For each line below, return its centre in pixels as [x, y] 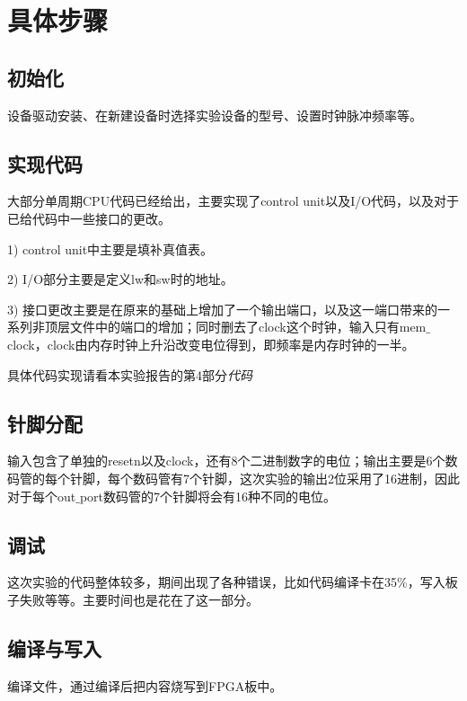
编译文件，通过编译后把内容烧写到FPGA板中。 [145, 685]
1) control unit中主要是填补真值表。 [110, 248]
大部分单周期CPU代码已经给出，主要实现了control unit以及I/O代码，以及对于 [233, 201]
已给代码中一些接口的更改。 [89, 218]
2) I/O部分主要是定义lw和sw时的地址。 [120, 279]
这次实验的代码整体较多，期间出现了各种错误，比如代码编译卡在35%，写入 [226, 582]
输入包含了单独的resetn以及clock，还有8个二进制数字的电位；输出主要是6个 [226, 461]
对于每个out [42, 496]
